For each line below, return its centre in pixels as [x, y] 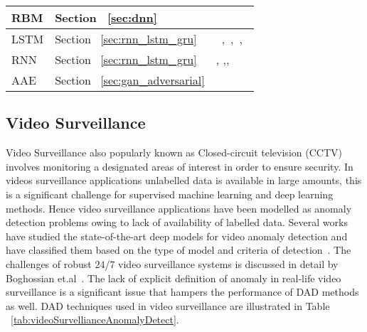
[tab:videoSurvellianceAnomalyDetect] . [95, 320]
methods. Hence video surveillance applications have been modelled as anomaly [179, 208]
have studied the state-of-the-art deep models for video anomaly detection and [177, 236]
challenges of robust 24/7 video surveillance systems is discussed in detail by [172, 263]
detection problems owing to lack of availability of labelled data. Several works [177, 222]
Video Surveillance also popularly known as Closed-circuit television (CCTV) [174, 152]
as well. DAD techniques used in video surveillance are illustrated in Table [168, 305]
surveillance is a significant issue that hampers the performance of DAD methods [182, 292]
